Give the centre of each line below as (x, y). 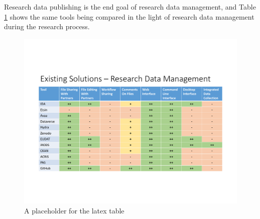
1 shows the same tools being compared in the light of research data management (129, 16)
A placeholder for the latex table (74, 210)
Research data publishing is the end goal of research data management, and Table (130, 7)
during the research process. (47, 26)
